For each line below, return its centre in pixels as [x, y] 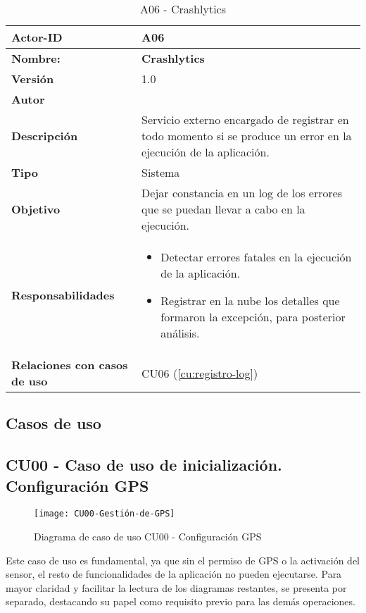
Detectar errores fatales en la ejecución [256, 257]
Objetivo [36, 209]
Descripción [45, 136]
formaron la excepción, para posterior [253, 317]
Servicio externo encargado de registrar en [245, 119]
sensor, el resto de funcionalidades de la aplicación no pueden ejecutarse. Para [174, 574]
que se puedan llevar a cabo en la [223, 209]
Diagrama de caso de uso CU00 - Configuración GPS [148, 537]
